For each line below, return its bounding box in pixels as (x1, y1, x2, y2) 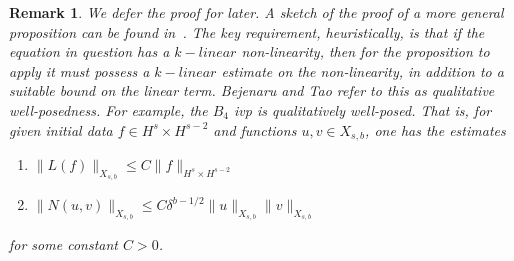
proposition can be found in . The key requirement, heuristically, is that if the (9, 21, 485, 42)
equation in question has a (9, 41, 170, 62)
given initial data (9, 119, 113, 140)
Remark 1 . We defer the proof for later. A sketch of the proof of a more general (9, 2, 504, 22)
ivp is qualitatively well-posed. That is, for (234, 99, 492, 120)
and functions (213, 119, 297, 140)
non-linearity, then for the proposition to (241, 41, 490, 62)
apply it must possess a (9, 60, 150, 81)
